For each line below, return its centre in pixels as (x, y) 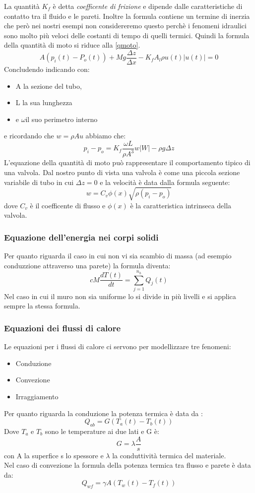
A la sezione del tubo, (49, 86)
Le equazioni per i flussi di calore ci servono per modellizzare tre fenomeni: (118, 346)
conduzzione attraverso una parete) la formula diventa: (87, 265)
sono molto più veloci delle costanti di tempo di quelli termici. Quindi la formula (127, 35)
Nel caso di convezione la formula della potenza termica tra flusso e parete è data (127, 465)
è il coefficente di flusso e (68, 205)
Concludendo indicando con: (47, 69)
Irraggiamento (37, 397)
